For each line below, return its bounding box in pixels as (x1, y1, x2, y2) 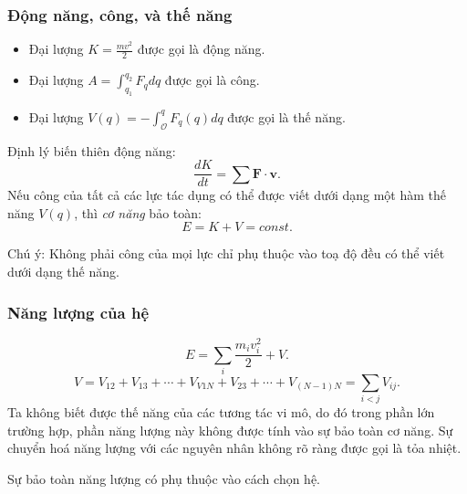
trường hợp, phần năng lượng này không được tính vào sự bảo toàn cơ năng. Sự (7, 420, 453, 439)
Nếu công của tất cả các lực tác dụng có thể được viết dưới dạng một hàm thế (7, 185, 447, 205)
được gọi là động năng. (137, 39, 265, 58)
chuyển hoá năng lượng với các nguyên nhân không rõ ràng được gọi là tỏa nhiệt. (7, 438, 462, 457)
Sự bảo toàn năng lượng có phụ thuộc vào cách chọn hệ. (7, 468, 321, 488)
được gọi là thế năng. (227, 107, 346, 126)
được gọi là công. (164, 70, 260, 89)
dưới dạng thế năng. (7, 262, 119, 281)
